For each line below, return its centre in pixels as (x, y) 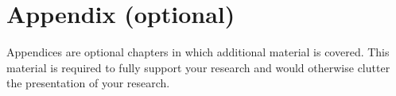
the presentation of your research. (88, 83)
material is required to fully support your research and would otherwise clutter (198, 67)
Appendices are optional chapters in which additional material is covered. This (198, 52)
